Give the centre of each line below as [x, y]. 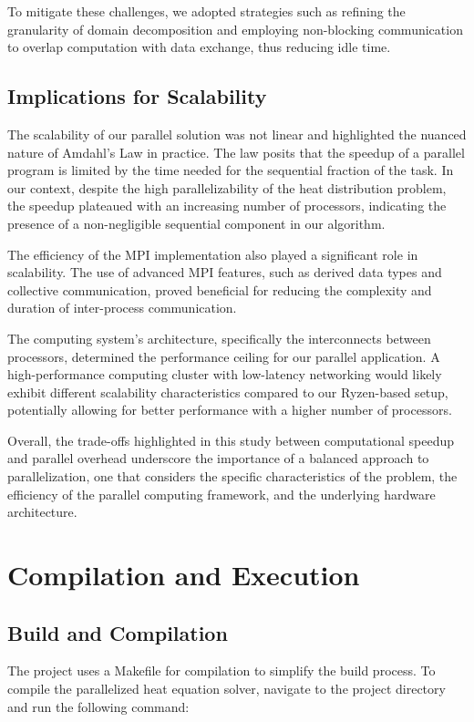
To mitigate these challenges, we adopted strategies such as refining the [206, 11]
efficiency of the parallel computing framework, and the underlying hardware [222, 494]
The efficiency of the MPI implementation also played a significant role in [213, 254]
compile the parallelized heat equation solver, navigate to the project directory [227, 689]
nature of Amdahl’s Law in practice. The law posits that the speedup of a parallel [236, 152]
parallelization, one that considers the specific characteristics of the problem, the [232, 476]
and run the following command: [98, 706]
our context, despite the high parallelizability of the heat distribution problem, [227, 187]
